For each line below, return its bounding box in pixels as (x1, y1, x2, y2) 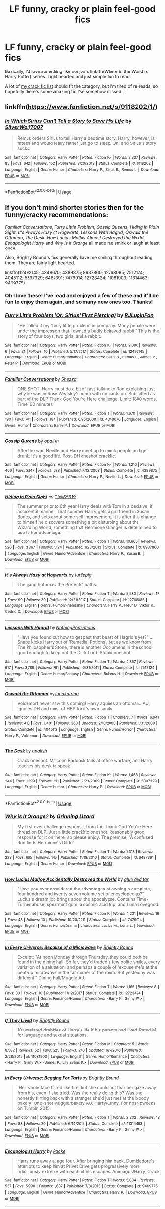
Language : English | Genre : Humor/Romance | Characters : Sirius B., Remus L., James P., (5, 355, 157, 360)
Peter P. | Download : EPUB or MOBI (5, 361, 66, 366)
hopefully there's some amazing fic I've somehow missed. (5, 88, 123, 94)
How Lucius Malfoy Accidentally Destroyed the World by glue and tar (5, 876, 149, 882)
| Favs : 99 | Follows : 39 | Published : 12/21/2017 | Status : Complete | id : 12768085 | (5, 597, 147, 602)
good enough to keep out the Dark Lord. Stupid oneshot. (17, 649, 132, 655)
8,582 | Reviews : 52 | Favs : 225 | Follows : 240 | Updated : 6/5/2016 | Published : (5, 1048, 142, 1053)
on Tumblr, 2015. (17, 1105, 51, 1111)
